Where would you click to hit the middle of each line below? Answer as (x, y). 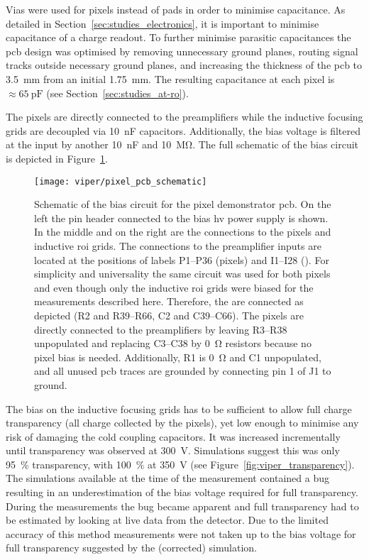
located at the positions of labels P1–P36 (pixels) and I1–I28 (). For (182, 259)
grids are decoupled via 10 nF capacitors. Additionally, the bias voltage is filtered (183, 130)
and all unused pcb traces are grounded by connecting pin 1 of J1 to (183, 371)
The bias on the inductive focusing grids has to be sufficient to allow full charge (179, 408)
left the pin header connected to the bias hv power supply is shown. (181, 218)
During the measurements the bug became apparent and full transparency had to (182, 506)
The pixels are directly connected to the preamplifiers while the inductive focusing (184, 117)
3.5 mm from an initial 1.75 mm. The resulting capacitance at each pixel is (170, 78)
